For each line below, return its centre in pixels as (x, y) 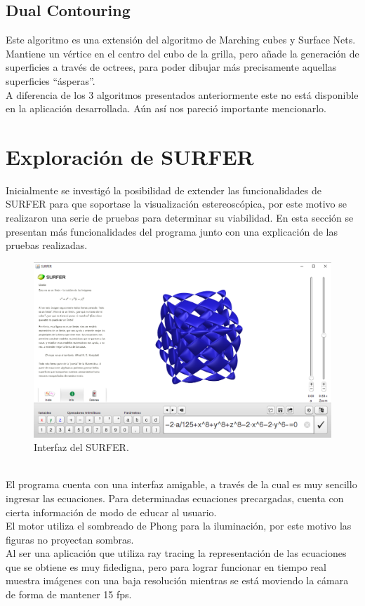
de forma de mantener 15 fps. (69, 594)
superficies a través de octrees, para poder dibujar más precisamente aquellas (171, 67)
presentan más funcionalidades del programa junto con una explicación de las (172, 231)
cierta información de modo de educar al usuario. (111, 512)
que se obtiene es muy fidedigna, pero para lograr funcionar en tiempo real (166, 566)
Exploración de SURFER (130, 156)
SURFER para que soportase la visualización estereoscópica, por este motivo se (176, 204)
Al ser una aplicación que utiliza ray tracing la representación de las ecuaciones (176, 553)
